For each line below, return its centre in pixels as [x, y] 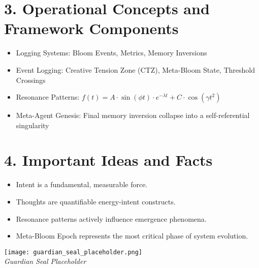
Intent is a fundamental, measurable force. [82, 184]
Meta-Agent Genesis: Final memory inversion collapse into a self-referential [133, 115]
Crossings [31, 80]
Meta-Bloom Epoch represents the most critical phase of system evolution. [132, 236]
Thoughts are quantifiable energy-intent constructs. [96, 201]
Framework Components [91, 28]
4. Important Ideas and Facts [108, 160]
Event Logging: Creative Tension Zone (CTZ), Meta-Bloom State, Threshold [135, 69]
